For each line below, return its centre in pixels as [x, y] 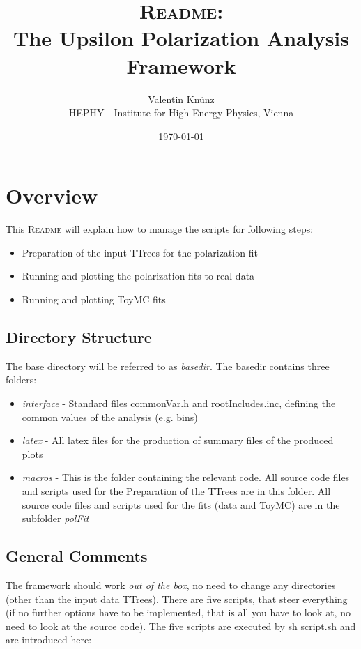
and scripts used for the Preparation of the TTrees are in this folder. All [176, 490]
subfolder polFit [55, 518]
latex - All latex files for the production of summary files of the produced [178, 440]
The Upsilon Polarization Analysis [181, 38]
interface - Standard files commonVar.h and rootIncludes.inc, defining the [179, 403]
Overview [52, 196]
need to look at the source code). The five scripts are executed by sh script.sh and [181, 626]
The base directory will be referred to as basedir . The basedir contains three [168, 366]
